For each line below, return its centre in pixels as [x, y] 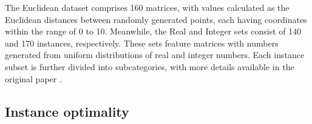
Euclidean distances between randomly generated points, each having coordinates [156, 19]
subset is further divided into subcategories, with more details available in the [150, 66]
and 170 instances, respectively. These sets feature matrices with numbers [142, 43]
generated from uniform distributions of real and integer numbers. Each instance [155, 55]
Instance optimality [67, 111]
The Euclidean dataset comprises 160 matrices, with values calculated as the [147, 7]
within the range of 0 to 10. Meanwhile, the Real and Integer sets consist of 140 [153, 31]
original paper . [33, 78]
